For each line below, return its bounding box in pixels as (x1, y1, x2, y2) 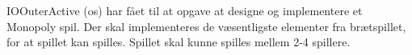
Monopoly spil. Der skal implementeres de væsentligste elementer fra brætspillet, (6, 18, 406, 34)
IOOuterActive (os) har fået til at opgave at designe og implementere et (6, 2, 363, 18)
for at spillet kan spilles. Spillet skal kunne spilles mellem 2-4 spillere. (6, 33, 351, 50)
